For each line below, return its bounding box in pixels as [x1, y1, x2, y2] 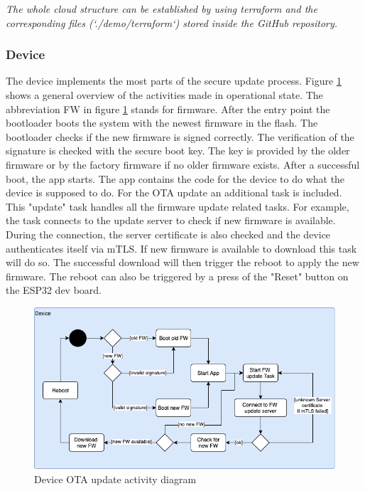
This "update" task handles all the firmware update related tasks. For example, [6, 199, 349, 213]
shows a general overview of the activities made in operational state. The [6, 88, 323, 102]
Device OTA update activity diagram [34, 471, 197, 486]
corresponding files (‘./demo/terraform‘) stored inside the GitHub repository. [6, 15, 338, 30]
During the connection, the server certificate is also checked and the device [6, 226, 331, 241]
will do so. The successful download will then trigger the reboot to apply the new [6, 255, 359, 270]
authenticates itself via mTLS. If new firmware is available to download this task [6, 241, 357, 255]
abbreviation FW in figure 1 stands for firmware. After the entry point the [6, 101, 330, 116]
